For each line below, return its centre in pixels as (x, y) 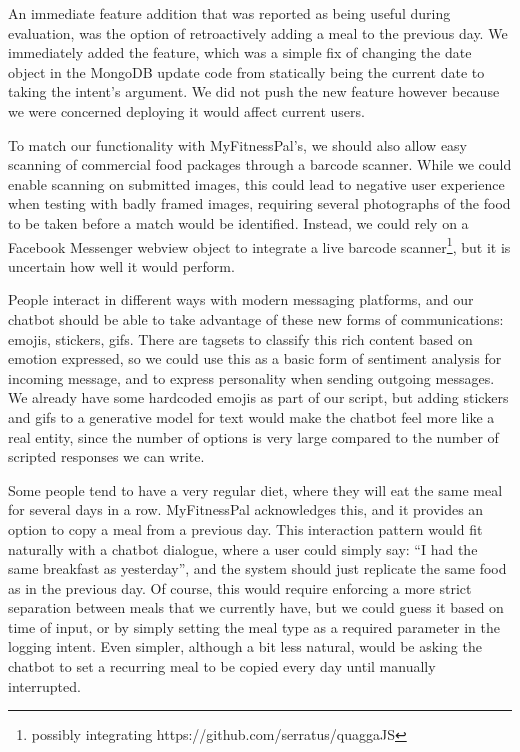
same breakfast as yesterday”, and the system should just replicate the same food (257, 568)
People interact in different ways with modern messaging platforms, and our (241, 299)
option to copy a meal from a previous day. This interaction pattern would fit (245, 528)
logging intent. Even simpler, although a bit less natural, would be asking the (245, 646)
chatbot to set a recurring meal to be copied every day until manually (222, 666)
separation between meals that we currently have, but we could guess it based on (256, 607)
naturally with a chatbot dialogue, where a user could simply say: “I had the (243, 548)
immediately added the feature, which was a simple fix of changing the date (240, 52)
